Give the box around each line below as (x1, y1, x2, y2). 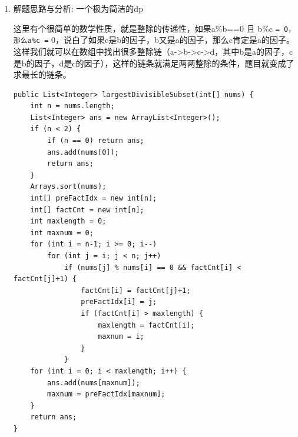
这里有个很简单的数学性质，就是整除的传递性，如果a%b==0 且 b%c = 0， (13, 22, 296, 34)
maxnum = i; (97, 332, 144, 341)
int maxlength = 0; (30, 217, 107, 226)
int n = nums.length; (30, 102, 115, 111)
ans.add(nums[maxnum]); (47, 378, 140, 387)
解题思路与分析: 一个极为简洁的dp (13, 2, 143, 14)
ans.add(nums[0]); (47, 148, 119, 156)
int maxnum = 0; (30, 228, 94, 237)
